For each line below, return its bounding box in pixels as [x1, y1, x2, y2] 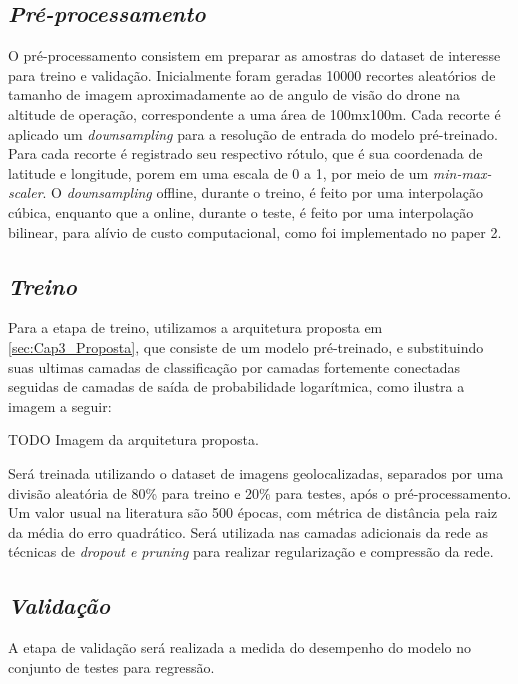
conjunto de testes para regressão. [8, 656, 215, 677]
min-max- [432, 162, 492, 183]
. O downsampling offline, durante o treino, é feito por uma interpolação [42, 182, 483, 203]
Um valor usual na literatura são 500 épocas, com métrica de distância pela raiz [8, 502, 498, 523]
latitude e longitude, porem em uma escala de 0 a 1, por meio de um [8, 162, 429, 183]
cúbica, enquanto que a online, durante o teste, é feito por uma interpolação [8, 201, 474, 222]
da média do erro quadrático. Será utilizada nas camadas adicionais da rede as [8, 521, 489, 542]
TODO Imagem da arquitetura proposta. [8, 429, 259, 450]
